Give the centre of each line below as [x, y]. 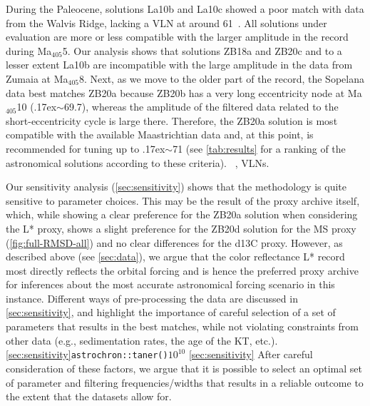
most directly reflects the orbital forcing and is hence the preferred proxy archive [182, 270]
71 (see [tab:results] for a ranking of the [259, 148]
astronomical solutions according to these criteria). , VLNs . [138, 162]
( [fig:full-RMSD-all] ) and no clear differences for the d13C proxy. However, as [174, 242]
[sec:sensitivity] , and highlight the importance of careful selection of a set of [171, 312]
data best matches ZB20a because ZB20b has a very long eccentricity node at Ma [184, 92]
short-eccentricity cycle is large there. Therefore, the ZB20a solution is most [172, 120]
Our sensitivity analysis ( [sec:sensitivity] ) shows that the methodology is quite [176, 187]
